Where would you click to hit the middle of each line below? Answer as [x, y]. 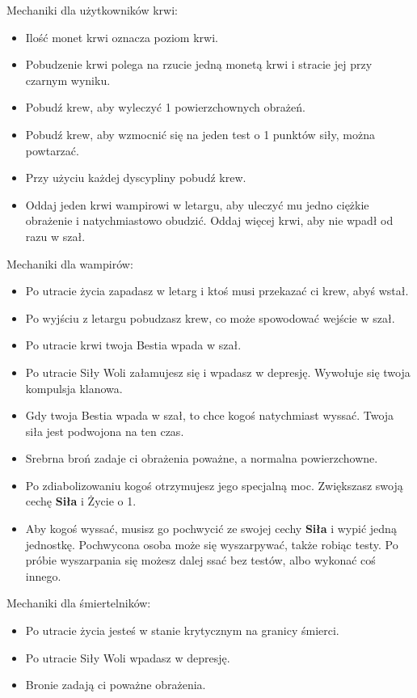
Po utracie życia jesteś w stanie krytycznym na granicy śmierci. [182, 630]
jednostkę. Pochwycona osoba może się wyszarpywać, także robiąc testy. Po [212, 544]
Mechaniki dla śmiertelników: [79, 603]
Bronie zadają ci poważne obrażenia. [116, 685]
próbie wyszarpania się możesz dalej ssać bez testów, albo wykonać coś [200, 560]
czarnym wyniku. [68, 80]
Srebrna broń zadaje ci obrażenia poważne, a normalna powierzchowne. [202, 458]
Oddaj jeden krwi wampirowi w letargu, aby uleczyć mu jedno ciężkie [197, 204]
